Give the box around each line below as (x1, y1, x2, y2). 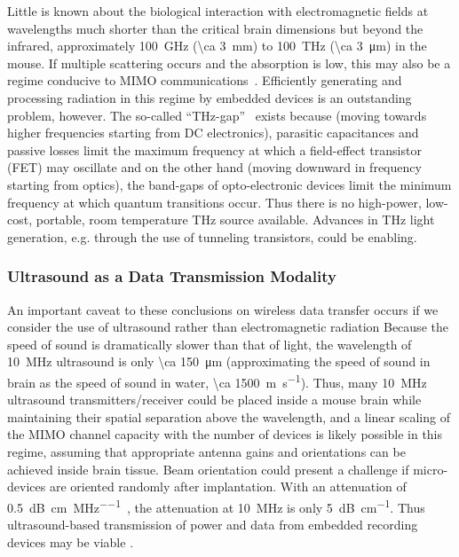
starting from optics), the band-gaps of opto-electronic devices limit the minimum (7, 175, 452, 193)
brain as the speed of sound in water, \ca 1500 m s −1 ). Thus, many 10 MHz (7, 370, 427, 391)
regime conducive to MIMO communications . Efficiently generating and (7, 71, 402, 90)
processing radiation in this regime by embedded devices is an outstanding (7, 88, 412, 106)
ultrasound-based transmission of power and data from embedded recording (7, 514, 418, 533)
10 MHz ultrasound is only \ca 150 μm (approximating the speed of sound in (7, 352, 431, 371)
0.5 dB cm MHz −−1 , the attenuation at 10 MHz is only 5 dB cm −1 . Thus (7, 495, 425, 516)
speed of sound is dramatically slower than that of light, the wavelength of (7, 334, 412, 353)
